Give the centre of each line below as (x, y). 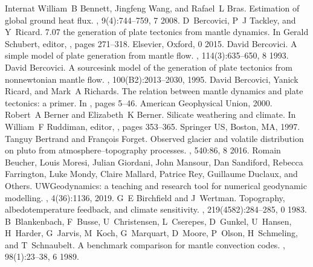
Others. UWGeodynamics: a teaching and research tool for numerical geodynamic (156, 185)
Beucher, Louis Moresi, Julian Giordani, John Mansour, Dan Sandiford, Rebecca (154, 162)
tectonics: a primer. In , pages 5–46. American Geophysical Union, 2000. (139, 102)
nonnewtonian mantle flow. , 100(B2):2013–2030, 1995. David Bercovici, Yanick (152, 79)
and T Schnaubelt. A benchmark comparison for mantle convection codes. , (145, 244)
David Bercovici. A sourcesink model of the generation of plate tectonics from (149, 67)
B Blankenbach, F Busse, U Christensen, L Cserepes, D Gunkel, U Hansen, (148, 221)
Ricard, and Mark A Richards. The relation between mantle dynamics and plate (154, 91)
